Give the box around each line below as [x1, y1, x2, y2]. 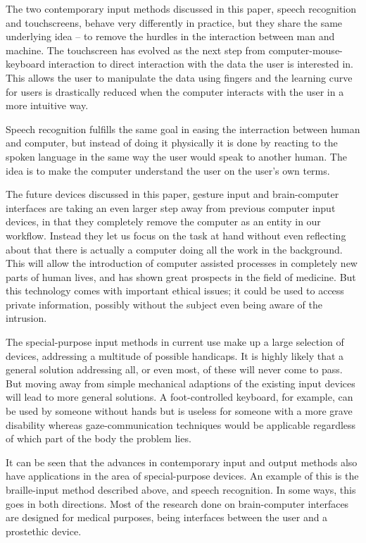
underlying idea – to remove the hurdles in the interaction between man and [6, 29, 335, 44]
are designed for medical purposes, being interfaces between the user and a [6, 510, 328, 525]
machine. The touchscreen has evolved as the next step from [6, 42, 265, 57]
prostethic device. [6, 523, 82, 538]
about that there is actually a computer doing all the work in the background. [6, 242, 343, 256]
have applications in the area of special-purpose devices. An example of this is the [6, 468, 359, 483]
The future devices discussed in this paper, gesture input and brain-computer [6, 187, 339, 201]
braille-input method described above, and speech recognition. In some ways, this [6, 482, 356, 497]
